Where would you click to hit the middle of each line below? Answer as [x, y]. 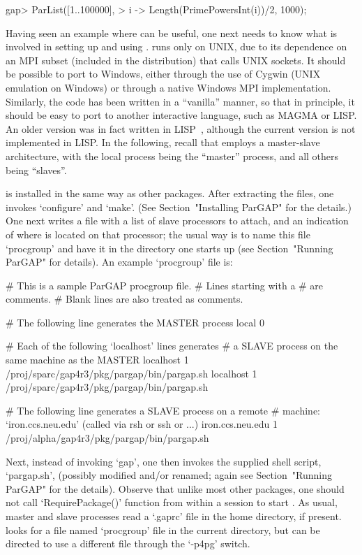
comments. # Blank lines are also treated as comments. [125, 299]
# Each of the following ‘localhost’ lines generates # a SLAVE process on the [172, 346]
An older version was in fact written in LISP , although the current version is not [181, 128]
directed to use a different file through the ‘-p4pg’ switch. [128, 543]
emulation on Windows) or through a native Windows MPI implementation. [168, 87]
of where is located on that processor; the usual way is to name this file [158, 234]
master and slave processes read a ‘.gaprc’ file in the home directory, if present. [174, 516]
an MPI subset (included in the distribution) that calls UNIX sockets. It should [176, 60]
